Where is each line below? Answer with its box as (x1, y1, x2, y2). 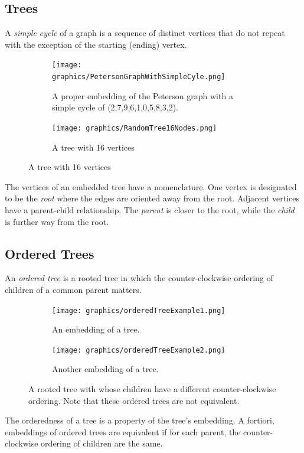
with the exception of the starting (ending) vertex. (5, 38, 187, 50)
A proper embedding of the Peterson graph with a (52, 89, 233, 102)
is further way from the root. (5, 215, 109, 227)
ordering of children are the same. (41, 437, 163, 449)
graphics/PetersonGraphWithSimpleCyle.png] (52, 73, 225, 82)
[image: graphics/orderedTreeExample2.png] (52, 346, 225, 354)
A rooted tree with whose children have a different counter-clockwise (28, 383, 276, 395)
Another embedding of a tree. (52, 363, 159, 375)
